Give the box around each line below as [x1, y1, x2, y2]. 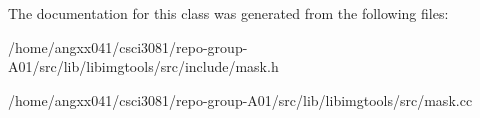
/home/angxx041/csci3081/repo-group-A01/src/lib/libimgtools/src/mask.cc [8, 89, 473, 110]
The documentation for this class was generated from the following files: [8, 3, 449, 23]
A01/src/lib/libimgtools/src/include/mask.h [8, 56, 279, 77]
